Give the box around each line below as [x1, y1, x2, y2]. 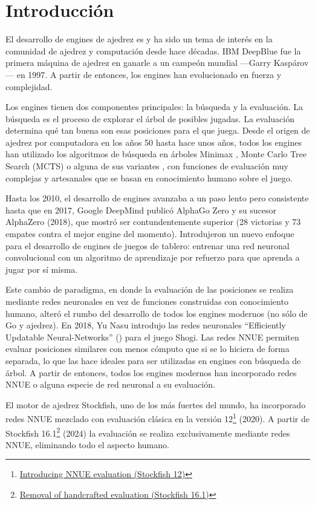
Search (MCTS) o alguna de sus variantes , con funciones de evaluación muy [5, 160, 288, 172]
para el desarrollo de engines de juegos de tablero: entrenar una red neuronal [5, 239, 290, 252]
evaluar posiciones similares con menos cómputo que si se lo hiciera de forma [5, 342, 290, 355]
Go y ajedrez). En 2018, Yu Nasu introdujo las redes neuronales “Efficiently [5, 319, 286, 331]
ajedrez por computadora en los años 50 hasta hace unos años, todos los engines [5, 135, 302, 148]
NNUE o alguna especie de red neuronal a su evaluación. [5, 378, 215, 391]
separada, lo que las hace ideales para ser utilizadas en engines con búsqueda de [5, 354, 301, 367]
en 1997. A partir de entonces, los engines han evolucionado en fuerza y [16, 68, 282, 80]
